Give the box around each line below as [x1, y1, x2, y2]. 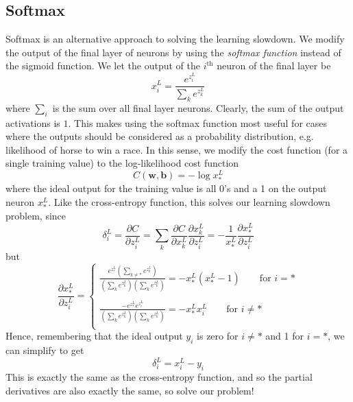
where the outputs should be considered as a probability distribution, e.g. [5, 129, 314, 143]
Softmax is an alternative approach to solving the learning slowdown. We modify [5, 32, 345, 46]
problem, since [5, 208, 66, 222]
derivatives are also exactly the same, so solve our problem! [5, 383, 254, 397]
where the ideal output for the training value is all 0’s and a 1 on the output [5, 181, 327, 196]
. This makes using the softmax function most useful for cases [68, 115, 327, 130]
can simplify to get [5, 343, 84, 357]
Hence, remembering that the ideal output [5, 329, 183, 343]
